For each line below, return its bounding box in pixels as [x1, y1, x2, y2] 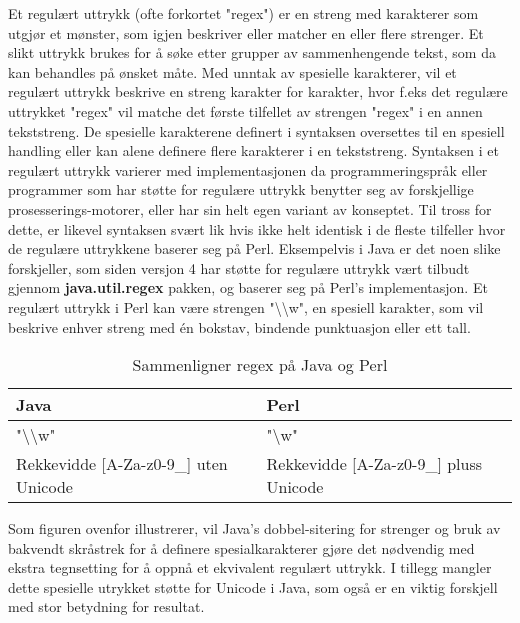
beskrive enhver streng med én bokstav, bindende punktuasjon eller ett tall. [8, 316, 471, 337]
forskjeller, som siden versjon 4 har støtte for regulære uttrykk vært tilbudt [8, 257, 470, 278]
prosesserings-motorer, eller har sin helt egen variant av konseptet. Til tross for [8, 198, 492, 219]
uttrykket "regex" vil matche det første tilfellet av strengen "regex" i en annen [8, 100, 483, 121]
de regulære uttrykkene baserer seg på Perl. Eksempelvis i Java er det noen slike [8, 238, 501, 259]
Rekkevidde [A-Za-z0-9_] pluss [266, 452, 483, 476]
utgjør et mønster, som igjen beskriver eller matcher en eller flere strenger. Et [8, 22, 484, 43]
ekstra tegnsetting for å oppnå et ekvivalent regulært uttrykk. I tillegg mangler [8, 557, 492, 578]
